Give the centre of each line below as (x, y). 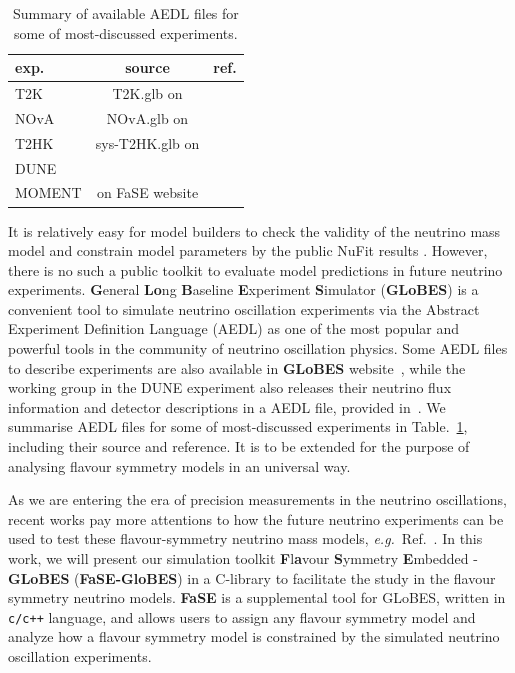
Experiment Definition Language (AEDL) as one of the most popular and (233, 328)
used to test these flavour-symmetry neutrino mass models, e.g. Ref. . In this (245, 538)
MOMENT (48, 192)
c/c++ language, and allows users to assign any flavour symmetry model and (242, 616)
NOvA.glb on (147, 117)
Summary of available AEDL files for (125, 13)
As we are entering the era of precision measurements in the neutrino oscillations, (257, 499)
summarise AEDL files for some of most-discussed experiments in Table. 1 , (238, 426)
